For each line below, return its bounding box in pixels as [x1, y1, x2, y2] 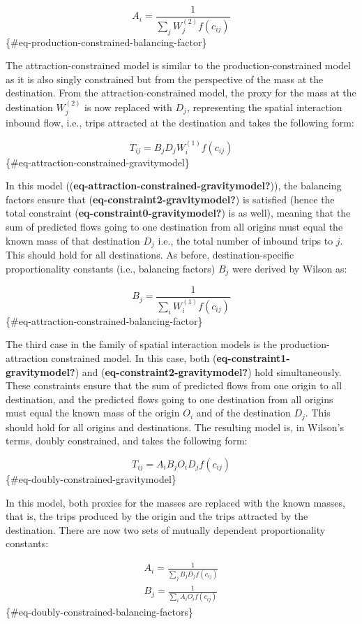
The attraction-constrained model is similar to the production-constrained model [6, 58, 351, 73]
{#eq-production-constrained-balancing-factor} [6, 34, 207, 49]
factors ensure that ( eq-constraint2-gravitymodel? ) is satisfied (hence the [6, 191, 335, 206]
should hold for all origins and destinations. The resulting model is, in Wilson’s [6, 419, 344, 434]
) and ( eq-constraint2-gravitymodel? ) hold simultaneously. [75, 364, 342, 379]
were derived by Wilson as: [232, 261, 347, 275]
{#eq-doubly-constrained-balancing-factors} [6, 604, 193, 618]
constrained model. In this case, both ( [51, 350, 217, 365]
